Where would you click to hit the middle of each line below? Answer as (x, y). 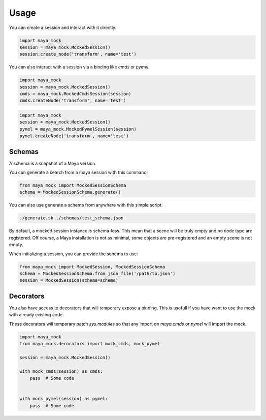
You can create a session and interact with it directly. (63, 28)
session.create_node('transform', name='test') (78, 54)
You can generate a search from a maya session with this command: (79, 173)
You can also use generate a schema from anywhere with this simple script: (86, 205)
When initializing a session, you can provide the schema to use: (73, 254)
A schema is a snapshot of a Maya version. (53, 163)
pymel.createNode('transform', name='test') (74, 136)
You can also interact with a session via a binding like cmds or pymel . (79, 67)
